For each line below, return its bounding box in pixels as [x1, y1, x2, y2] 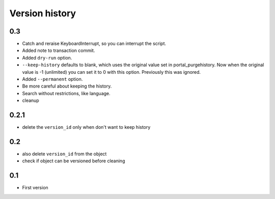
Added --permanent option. [22, 76, 83, 82]
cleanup [22, 97, 39, 104]
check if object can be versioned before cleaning [22, 158, 125, 164]
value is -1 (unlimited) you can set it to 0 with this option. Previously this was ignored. [22, 69, 201, 75]
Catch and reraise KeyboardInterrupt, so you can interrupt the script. [22, 41, 167, 47]
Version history [9, 8, 76, 19]
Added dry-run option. [22, 54, 72, 61]
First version [22, 185, 48, 191]
